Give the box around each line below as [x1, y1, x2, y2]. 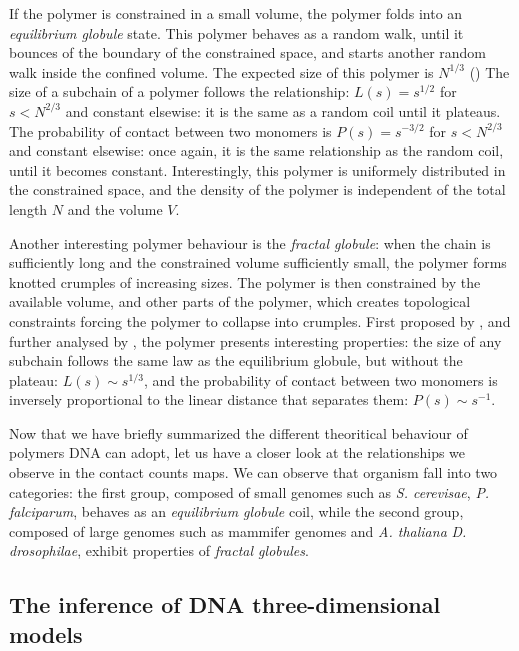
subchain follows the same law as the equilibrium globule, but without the [9, 350, 463, 371]
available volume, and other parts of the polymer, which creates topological [9, 291, 471, 312]
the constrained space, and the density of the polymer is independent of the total [9, 179, 506, 200]
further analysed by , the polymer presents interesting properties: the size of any [9, 330, 502, 351]
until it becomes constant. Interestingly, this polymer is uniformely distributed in [9, 159, 506, 180]
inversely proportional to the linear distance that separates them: [9, 389, 409, 410]
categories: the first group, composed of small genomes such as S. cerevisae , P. [9, 481, 490, 502]
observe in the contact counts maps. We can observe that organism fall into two [9, 462, 498, 483]
